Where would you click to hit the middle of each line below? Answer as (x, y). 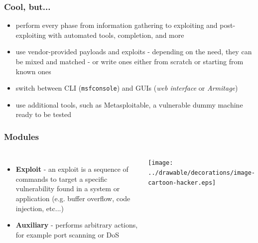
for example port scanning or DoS (67, 234)
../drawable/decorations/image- (201, 173)
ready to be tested (44, 114)
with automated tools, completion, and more (116, 35)
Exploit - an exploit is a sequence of (72, 169)
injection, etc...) (40, 208)
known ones (33, 71)
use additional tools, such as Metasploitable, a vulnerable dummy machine (129, 104)
